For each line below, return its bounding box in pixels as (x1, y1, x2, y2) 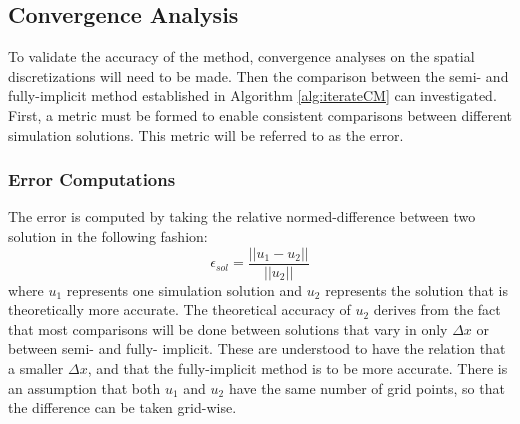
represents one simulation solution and (66, 279, 303, 300)
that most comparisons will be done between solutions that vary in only (8, 318, 448, 339)
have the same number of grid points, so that (228, 377, 505, 398)
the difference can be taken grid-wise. (8, 397, 237, 418)
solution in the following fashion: (8, 225, 208, 246)
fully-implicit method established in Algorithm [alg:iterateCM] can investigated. (8, 85, 497, 106)
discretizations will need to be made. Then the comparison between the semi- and (8, 65, 509, 86)
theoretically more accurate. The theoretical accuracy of (8, 299, 351, 320)
